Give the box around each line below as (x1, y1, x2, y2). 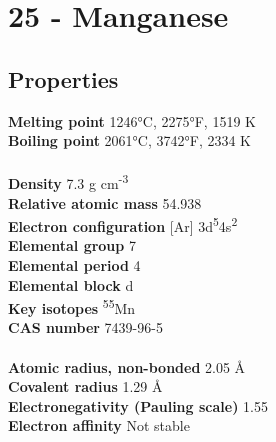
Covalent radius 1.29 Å (8, 376, 163, 397)
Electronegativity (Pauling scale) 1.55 (8, 395, 268, 416)
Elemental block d (8, 274, 134, 295)
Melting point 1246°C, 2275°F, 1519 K (8, 110, 256, 131)
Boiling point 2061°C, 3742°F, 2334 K (8, 130, 252, 151)
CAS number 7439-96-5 (8, 317, 163, 338)
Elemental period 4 (8, 255, 141, 276)
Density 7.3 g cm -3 (8, 170, 129, 194)
